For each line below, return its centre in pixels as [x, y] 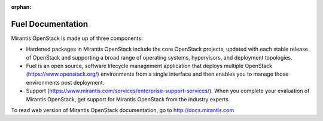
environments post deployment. [65, 82]
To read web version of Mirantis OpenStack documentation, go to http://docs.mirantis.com [123, 110]
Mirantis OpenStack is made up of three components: [77, 38]
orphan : [21, 7]
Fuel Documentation [50, 24]
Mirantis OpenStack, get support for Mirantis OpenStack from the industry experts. [128, 99]
